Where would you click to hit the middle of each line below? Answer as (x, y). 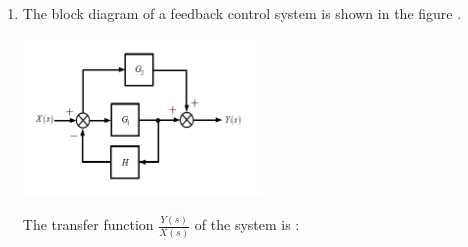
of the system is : (247, 224)
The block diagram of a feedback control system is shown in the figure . (242, 13)
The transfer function (88, 224)
